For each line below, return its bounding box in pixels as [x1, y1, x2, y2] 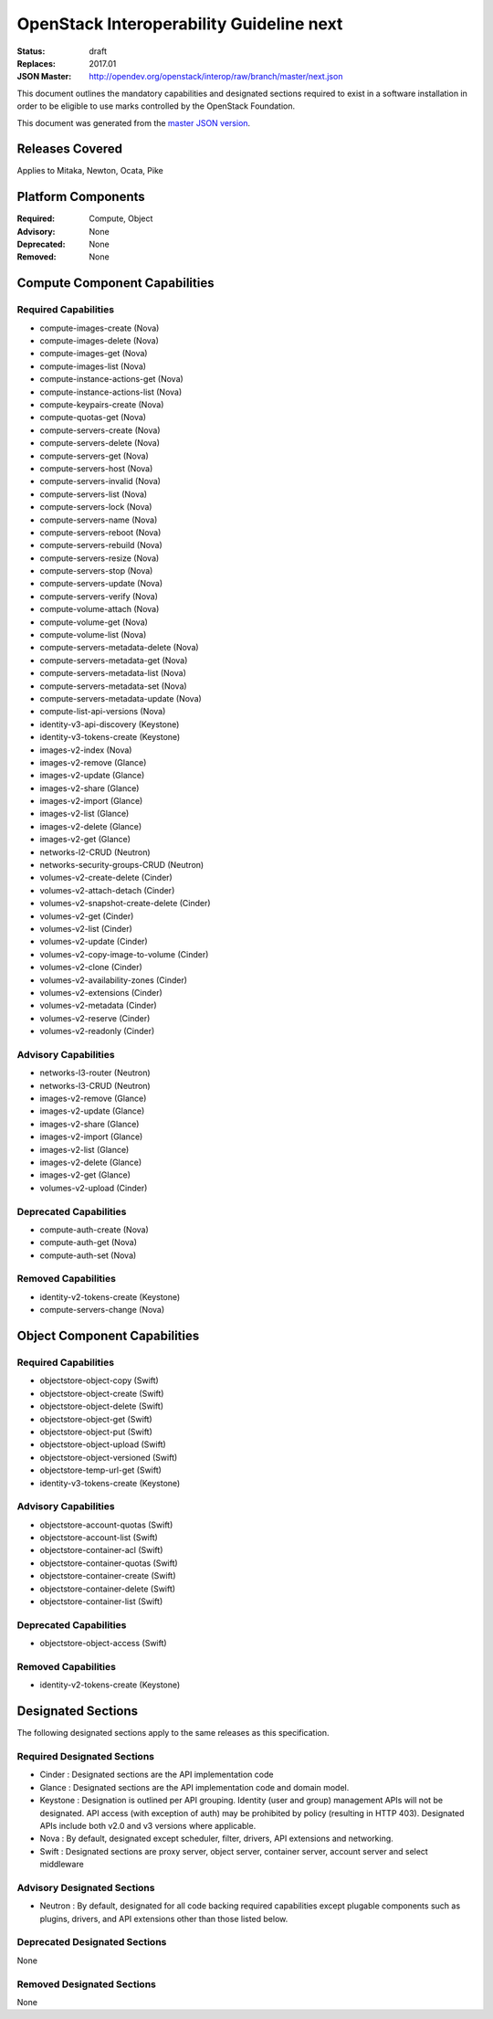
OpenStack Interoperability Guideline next [16, 14, 343, 34]
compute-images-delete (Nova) [39, 335, 160, 346]
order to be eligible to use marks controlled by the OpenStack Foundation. [16, 100, 296, 111]
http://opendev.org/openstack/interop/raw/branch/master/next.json [89, 71, 343, 82]
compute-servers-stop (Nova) [39, 566, 153, 576]
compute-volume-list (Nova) [39, 629, 147, 640]
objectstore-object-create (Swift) [39, 1388, 164, 1399]
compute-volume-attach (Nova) [39, 604, 160, 615]
